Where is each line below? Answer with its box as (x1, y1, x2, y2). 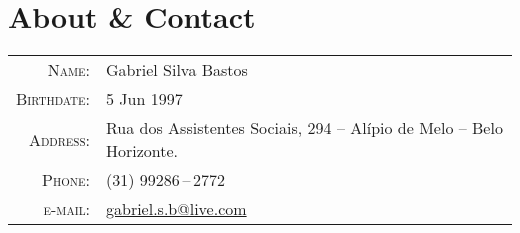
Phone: (42, 168, 90, 192)
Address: (28, 127, 90, 151)
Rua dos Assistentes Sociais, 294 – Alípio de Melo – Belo (106, 116, 503, 140)
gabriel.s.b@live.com (106, 197, 247, 221)
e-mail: (43, 197, 90, 221)
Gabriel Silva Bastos (106, 58, 248, 82)
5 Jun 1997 (106, 87, 183, 111)
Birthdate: (16, 87, 90, 111)
